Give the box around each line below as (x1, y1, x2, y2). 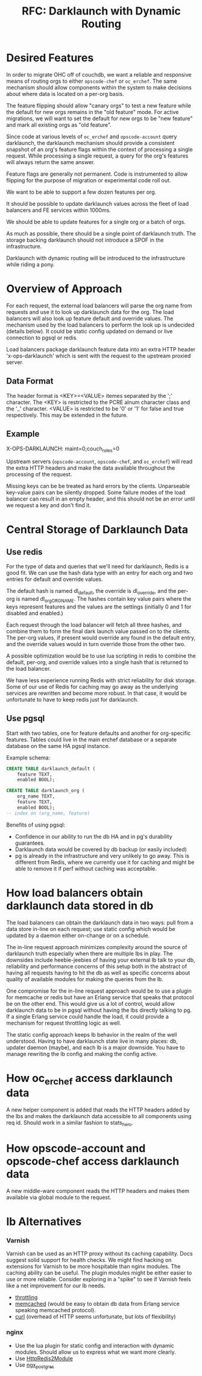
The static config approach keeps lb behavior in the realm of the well (6, 1031, 177, 1038)
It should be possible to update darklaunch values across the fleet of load (6, 200, 189, 207)
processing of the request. (6, 471, 72, 478)
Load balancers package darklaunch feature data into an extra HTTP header (6, 345, 196, 353)
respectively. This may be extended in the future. (6, 411, 128, 418)
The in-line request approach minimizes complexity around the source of (6, 943, 188, 950)
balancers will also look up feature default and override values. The (6, 315, 174, 322)
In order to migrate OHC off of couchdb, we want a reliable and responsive (6, 71, 192, 78)
